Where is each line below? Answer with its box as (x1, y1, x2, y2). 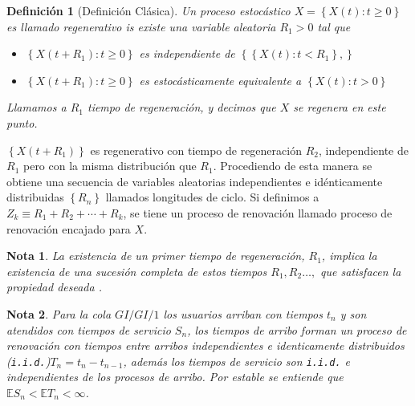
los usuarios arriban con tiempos (163, 305, 323, 322)
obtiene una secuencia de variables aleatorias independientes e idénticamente (6, 173, 383, 189)
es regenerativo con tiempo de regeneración (90, 141, 302, 158)
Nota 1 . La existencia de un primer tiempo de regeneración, (6, 247, 305, 264)
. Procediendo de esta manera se (213, 157, 372, 174)
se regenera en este (293, 99, 386, 116)
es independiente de (139, 45, 235, 62)
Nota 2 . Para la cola (6, 305, 112, 322)
